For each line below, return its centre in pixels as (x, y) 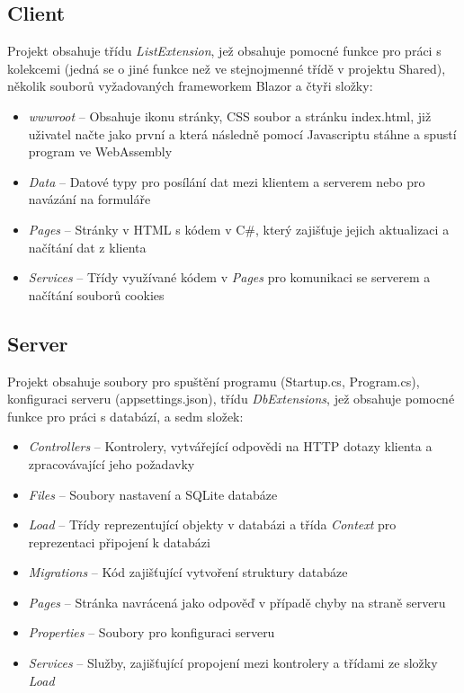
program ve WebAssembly (100, 151)
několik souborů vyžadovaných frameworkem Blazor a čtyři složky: (190, 86)
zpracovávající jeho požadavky (112, 463)
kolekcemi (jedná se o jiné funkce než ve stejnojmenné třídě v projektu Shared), (227, 68)
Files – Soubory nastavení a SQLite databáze (153, 494)
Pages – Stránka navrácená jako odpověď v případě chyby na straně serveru (237, 602)
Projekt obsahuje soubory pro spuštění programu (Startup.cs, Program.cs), (214, 381)
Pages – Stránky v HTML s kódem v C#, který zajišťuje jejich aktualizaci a (239, 229)
